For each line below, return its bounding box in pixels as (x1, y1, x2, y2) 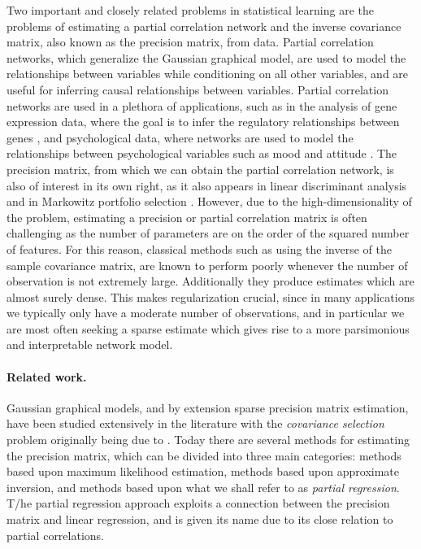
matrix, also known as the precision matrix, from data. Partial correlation (7, 33, 374, 50)
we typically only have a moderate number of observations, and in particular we (7, 304, 405, 321)
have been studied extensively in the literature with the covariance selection (7, 415, 384, 432)
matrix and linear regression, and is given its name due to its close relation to (7, 511, 393, 528)
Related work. (7, 368, 87, 385)
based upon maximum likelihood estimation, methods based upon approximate (7, 463, 399, 480)
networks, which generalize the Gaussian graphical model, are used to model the (7, 49, 406, 66)
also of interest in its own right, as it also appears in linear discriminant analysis (7, 176, 407, 194)
